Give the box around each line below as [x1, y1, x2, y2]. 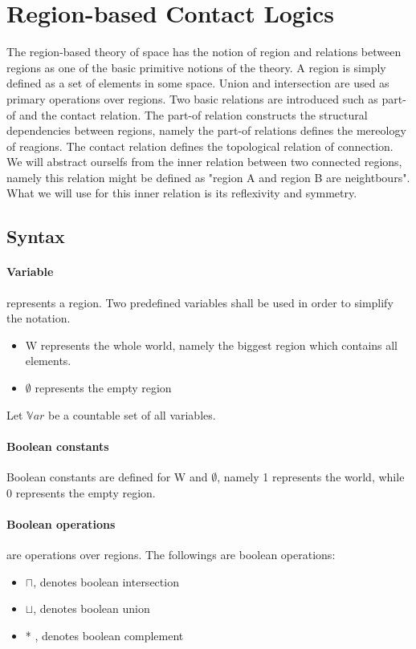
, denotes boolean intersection [33, 573, 179, 590]
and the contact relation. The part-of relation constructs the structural [18, 106, 368, 123]
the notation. [6, 310, 71, 327]
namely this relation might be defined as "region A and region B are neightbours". [6, 168, 410, 185]
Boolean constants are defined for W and [6, 468, 208, 485]
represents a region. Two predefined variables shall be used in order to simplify [6, 294, 394, 310]
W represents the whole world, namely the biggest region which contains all [25, 336, 398, 353]
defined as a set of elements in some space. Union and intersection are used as [6, 75, 389, 91]
